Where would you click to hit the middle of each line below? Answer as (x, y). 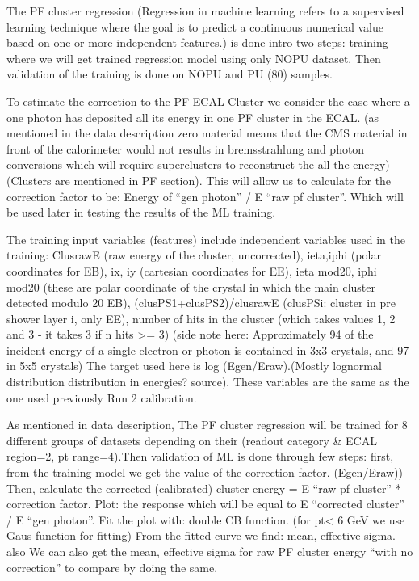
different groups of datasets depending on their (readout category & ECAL (192, 440)
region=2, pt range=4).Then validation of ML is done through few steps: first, (200, 456)
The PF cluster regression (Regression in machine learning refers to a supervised (205, 11)
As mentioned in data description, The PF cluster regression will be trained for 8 (207, 425)
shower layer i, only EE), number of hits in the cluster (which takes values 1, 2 (201, 318)
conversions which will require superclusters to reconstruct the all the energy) (198, 164)
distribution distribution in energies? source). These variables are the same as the (208, 382)
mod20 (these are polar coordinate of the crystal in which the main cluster (191, 286)
